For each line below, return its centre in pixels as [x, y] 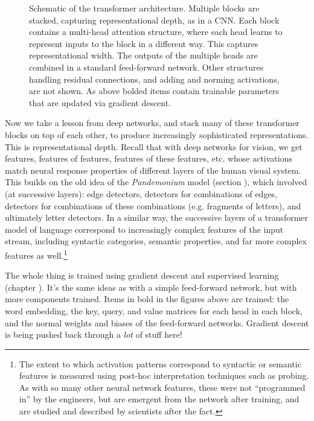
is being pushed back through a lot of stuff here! [94, 334]
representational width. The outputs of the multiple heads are [143, 55]
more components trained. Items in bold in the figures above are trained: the [147, 299]
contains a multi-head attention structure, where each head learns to [156, 32]
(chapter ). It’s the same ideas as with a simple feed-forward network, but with [151, 287]
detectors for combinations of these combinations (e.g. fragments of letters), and [153, 205]
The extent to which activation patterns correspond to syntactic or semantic [160, 363]
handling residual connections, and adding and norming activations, [154, 79]
